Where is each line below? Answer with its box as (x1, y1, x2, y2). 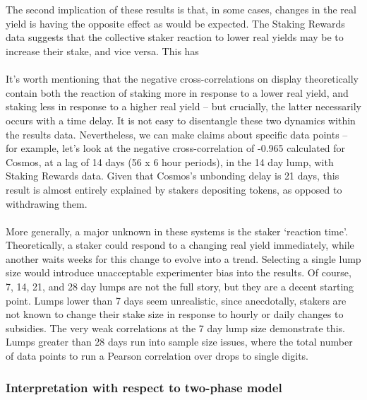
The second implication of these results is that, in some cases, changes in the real (6, 2, 356, 17)
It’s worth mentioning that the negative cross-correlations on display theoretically (6, 71, 359, 86)
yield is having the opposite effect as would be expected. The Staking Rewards (6, 16, 345, 30)
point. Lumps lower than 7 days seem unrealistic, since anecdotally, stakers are (6, 293, 347, 307)
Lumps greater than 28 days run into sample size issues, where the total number (6, 334, 353, 349)
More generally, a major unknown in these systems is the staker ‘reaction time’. (6, 223, 348, 238)
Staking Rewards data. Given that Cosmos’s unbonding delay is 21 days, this (6, 168, 339, 183)
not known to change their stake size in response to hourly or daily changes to (6, 307, 344, 322)
